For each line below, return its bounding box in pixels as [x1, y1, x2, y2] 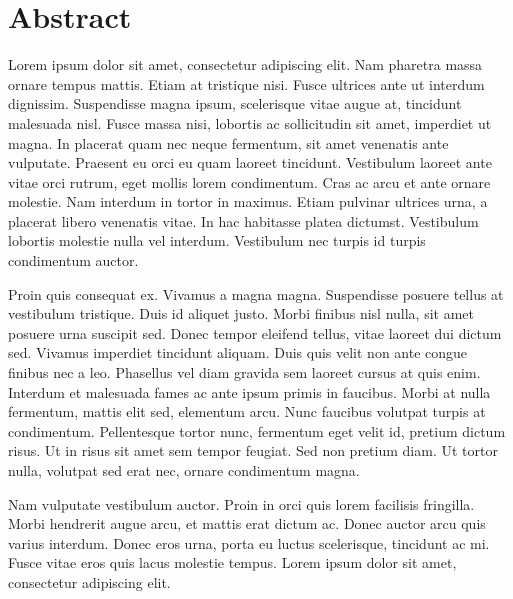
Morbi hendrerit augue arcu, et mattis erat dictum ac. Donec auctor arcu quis [8, 513, 486, 534]
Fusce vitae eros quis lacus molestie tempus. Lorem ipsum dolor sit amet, [8, 552, 457, 573]
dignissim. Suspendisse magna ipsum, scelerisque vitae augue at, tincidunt [8, 93, 462, 114]
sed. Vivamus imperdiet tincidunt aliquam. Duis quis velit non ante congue [8, 342, 468, 363]
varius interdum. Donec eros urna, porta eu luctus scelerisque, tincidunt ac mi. [8, 532, 490, 553]
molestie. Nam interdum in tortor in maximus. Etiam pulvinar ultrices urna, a [8, 191, 488, 212]
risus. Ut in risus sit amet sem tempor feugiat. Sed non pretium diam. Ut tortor [8, 440, 498, 461]
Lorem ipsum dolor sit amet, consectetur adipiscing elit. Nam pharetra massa [8, 54, 483, 75]
